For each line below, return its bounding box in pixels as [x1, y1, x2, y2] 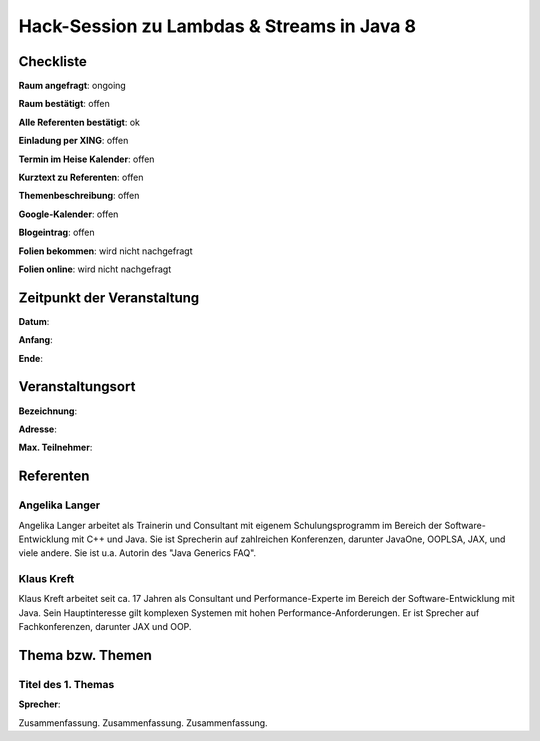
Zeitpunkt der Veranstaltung [18, 289, 200, 306]
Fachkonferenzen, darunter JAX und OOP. [18, 621, 192, 633]
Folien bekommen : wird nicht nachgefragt [18, 245, 193, 257]
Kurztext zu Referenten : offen [18, 171, 144, 184]
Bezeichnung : [18, 405, 78, 417]
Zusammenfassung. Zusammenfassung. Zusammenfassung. [18, 716, 269, 729]
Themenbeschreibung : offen [18, 190, 140, 202]
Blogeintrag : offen [18, 226, 95, 239]
